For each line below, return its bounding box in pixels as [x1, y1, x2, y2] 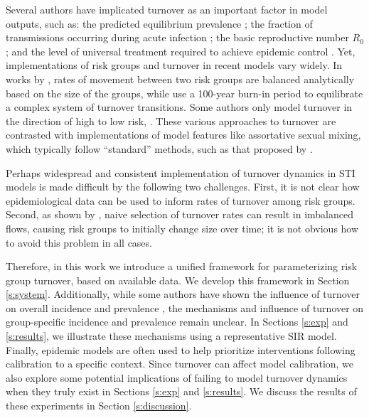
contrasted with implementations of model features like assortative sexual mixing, [6, 127, 361, 142]
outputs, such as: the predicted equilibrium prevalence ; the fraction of [6, 16, 313, 31]
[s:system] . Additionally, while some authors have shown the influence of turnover [6, 286, 360, 301]
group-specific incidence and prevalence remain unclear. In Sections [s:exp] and [6, 314, 348, 329]
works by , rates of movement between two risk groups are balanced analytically [6, 71, 355, 86]
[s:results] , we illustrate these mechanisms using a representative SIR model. [6, 328, 337, 343]
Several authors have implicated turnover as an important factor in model [6, 2, 328, 16]
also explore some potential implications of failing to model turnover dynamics [6, 370, 348, 385]
